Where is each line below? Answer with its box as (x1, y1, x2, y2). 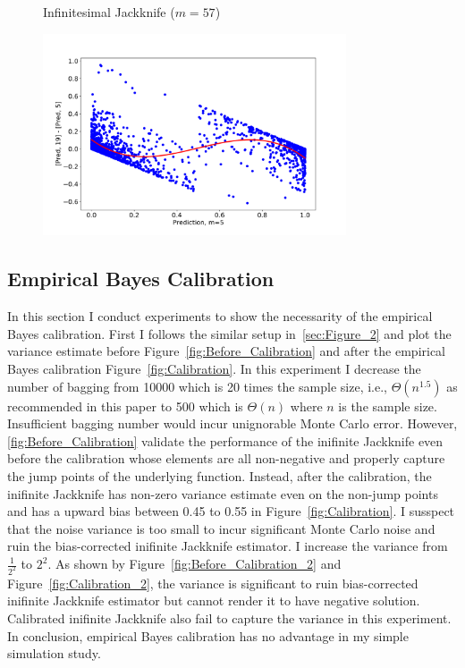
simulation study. (7, 644, 101, 663)
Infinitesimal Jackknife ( (43, 3, 175, 21)
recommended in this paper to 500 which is (7, 396, 243, 415)
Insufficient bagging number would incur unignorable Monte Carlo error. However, (7, 414, 458, 433)
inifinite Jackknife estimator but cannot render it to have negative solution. (7, 591, 420, 610)
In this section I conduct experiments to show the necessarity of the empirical (7, 307, 433, 326)
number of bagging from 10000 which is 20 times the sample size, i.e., (7, 376, 388, 395)
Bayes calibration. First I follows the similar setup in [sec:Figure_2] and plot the (7, 324, 452, 342)
